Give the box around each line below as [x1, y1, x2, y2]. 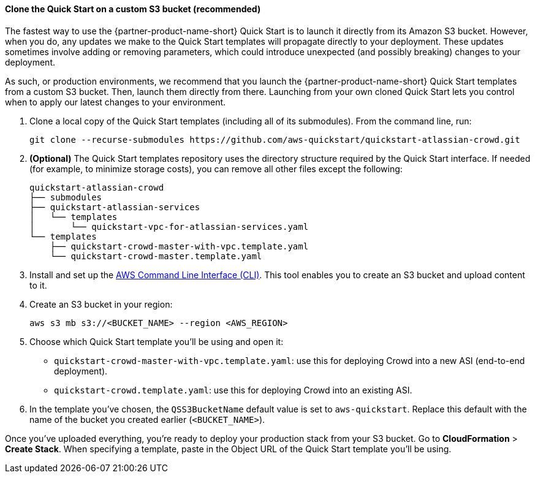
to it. [29, 279, 47, 290]
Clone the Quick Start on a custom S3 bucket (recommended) [5, 4, 261, 14]
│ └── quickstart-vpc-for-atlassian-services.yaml [29, 221, 309, 232]
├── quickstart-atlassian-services [29, 202, 200, 212]
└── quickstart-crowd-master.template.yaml [50, 251, 262, 261]
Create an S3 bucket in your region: [29, 298, 173, 309]
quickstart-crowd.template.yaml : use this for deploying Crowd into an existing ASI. [54, 384, 412, 395]
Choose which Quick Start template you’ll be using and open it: [29, 336, 284, 347]
